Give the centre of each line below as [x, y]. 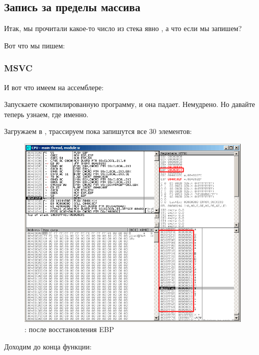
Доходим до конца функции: [48, 346]
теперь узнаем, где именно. [46, 114]
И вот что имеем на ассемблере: [54, 87]
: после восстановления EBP [69, 329]
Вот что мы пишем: [35, 45]
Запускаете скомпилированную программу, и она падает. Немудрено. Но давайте [130, 104]
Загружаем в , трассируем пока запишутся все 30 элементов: [98, 131]
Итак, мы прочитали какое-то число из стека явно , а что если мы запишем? [123, 28]
